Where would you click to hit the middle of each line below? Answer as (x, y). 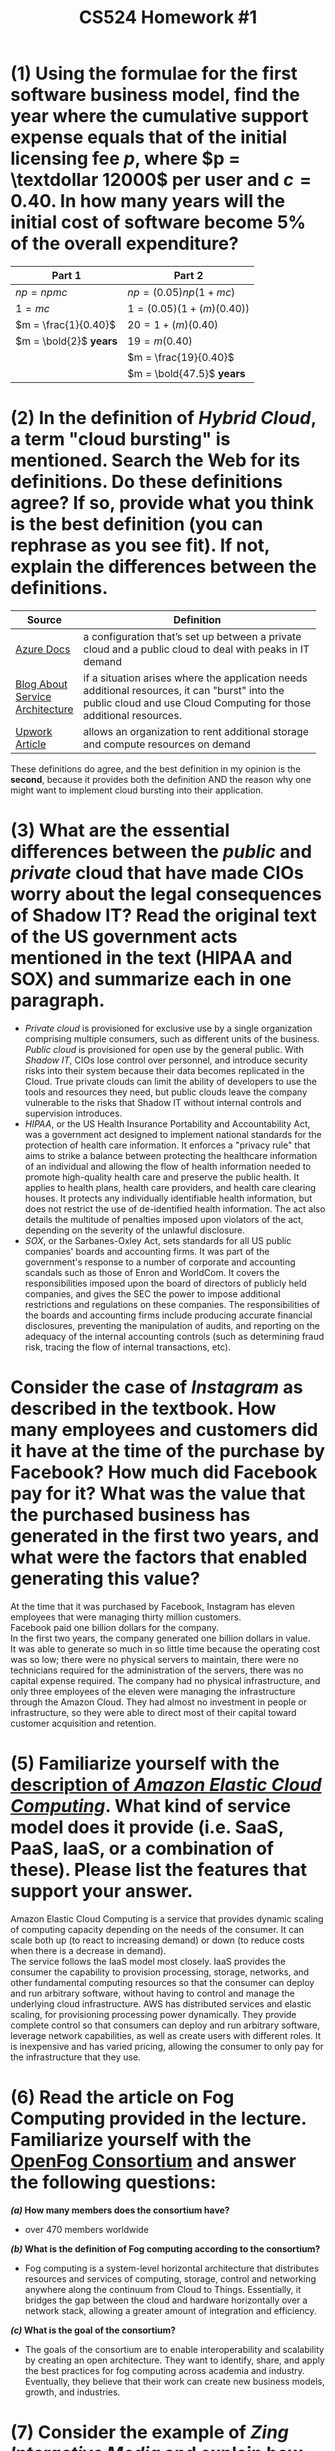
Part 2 (188, 275)
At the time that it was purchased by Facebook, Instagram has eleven (152, 1606)
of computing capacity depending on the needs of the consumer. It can (157, 1929)
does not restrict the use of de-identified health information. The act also (175, 1208)
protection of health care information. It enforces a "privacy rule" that (167, 1145)
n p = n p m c (41, 292)
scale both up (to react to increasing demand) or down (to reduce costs (157, 1940)
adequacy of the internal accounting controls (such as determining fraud (174, 1336)
